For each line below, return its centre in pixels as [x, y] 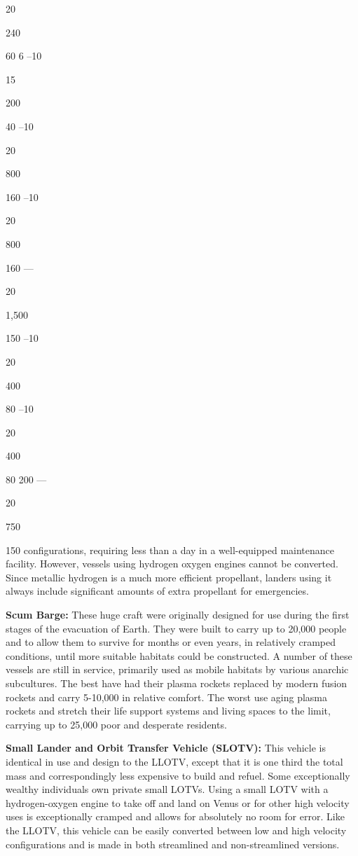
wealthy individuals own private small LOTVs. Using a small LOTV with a [167, 789]
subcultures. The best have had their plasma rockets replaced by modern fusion [177, 683]
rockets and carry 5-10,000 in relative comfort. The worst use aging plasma [167, 697]
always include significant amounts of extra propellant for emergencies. [157, 591]
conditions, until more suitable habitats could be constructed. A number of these [179, 655]
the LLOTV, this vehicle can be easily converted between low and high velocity [176, 830]
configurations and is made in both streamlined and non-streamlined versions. [173, 844]
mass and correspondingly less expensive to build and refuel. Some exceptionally [178, 775]
